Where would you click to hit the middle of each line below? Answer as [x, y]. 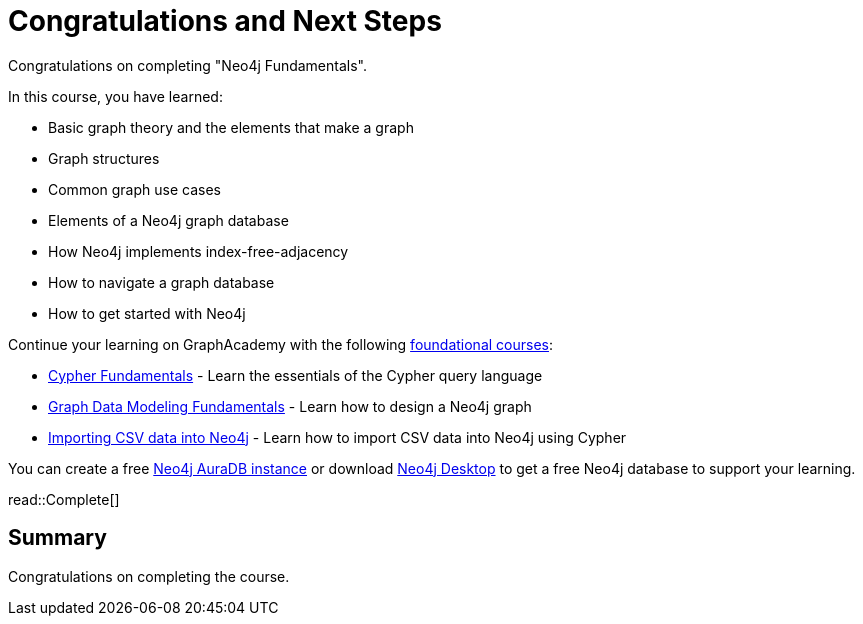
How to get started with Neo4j [147, 313]
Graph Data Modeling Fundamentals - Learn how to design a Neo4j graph [290, 406]
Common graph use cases [134, 189]
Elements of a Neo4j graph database [168, 220]
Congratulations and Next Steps [225, 21]
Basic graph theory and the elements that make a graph [231, 127]
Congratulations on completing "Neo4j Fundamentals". [188, 65]
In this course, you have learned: [115, 96]
